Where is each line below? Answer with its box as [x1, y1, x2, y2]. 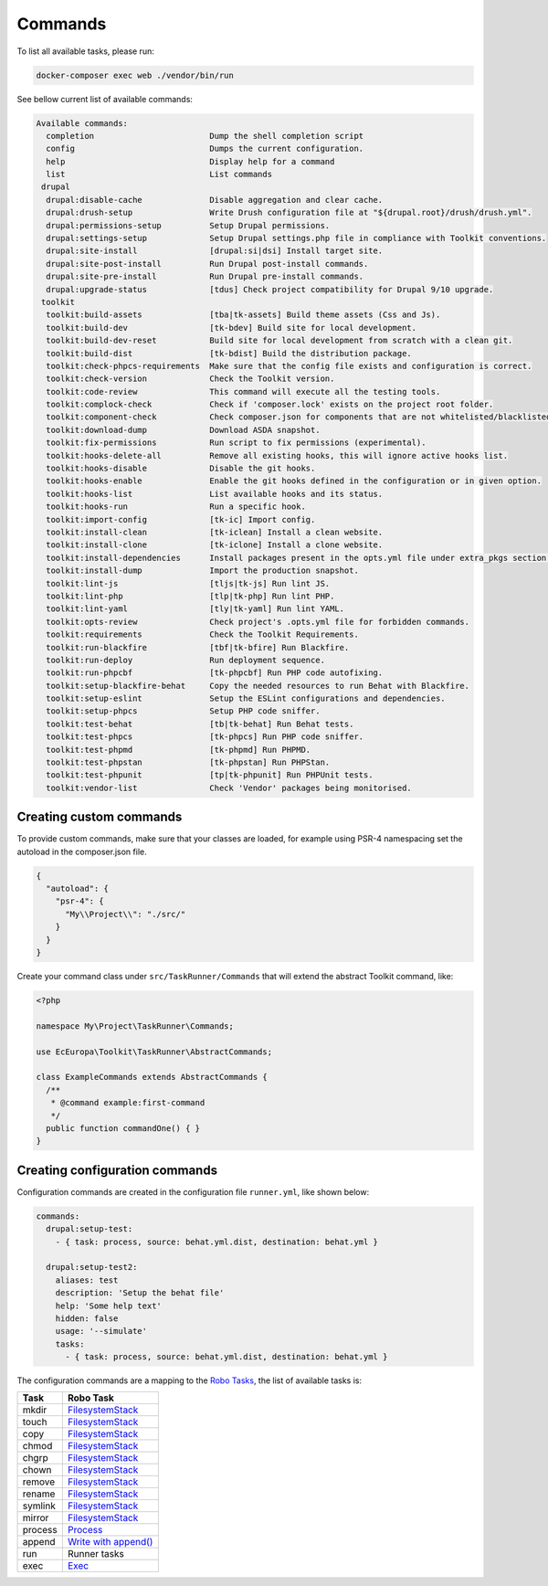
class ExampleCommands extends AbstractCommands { [36, 1072, 269, 1083]
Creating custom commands [16, 809, 183, 825]
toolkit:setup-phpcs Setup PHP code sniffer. [46, 706, 321, 716]
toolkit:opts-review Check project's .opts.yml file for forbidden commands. [46, 617, 470, 627]
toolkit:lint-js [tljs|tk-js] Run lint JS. [46, 578, 331, 588]
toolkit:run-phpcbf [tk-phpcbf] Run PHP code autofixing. [46, 668, 384, 678]
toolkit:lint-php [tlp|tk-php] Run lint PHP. [46, 590, 335, 601]
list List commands [46, 169, 273, 180]
